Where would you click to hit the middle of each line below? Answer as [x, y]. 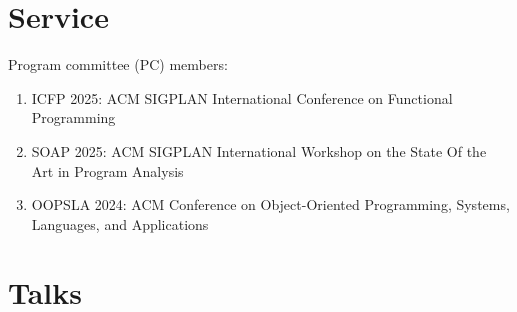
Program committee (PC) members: [118, 64]
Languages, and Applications [120, 223]
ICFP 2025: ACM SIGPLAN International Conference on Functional [242, 97]
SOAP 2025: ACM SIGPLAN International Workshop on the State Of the [259, 150]
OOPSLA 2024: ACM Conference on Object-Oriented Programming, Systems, [270, 204]
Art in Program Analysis [107, 170]
